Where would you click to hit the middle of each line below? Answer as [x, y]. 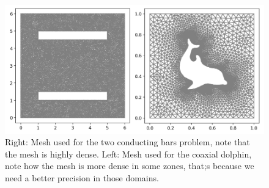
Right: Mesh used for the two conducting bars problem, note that [127, 142]
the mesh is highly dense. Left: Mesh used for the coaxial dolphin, [128, 154]
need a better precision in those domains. [82, 178]
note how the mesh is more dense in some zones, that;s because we [130, 166]
